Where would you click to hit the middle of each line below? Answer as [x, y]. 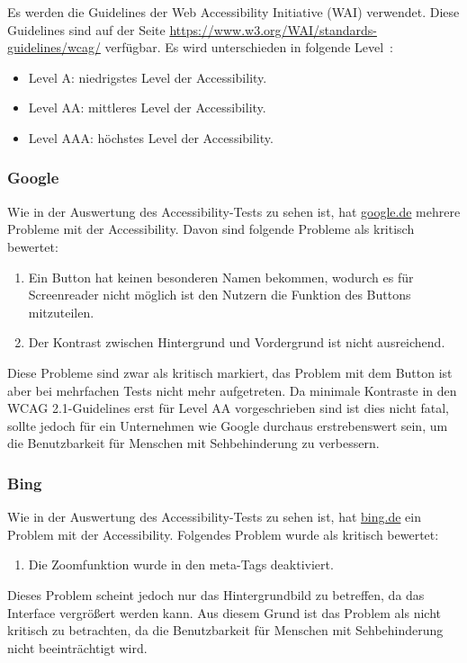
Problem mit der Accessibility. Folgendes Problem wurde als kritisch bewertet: [223, 534]
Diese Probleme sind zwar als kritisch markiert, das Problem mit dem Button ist [230, 372]
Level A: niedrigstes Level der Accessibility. [148, 77]
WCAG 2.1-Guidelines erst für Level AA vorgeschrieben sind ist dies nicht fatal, [229, 408]
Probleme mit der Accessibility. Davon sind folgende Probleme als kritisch [211, 229]
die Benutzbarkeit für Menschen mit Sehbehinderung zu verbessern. [193, 443]
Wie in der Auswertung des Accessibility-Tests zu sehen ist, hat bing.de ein [214, 517]
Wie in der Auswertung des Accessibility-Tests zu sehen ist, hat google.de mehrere [234, 211]
